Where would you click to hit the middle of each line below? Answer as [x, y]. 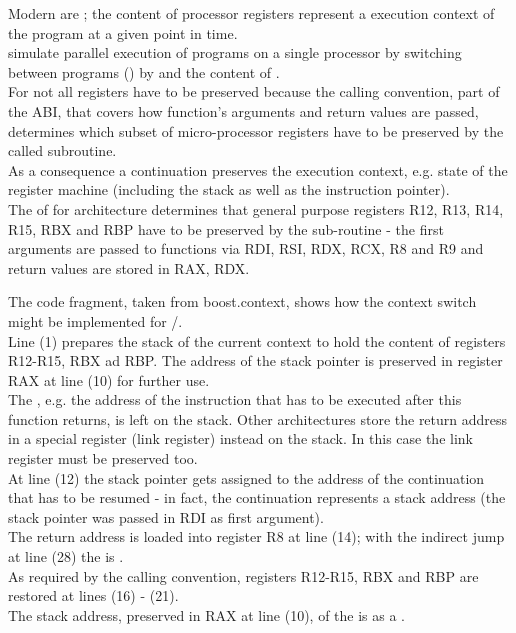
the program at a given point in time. [123, 32]
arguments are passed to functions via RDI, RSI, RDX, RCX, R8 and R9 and [246, 248]
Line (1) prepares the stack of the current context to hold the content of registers [257, 340]
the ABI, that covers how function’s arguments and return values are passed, [243, 110]
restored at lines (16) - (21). [93, 595]
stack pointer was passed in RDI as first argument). [166, 516]
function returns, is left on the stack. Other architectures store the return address [258, 418]
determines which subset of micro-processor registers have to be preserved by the [256, 130]
